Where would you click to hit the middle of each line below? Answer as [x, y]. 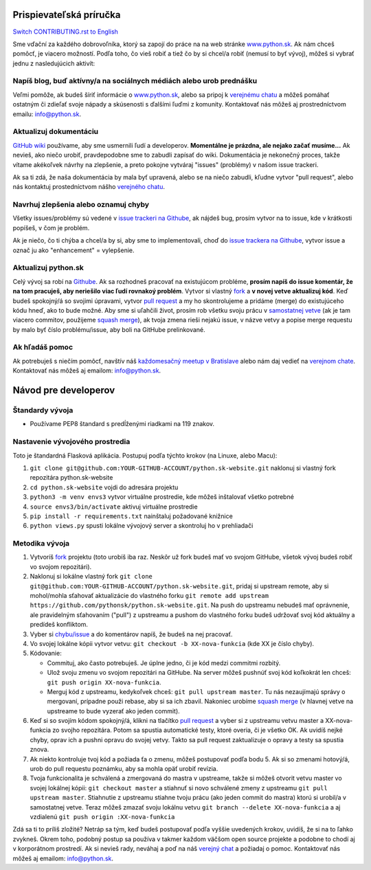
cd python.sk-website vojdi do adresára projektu [104, 487]
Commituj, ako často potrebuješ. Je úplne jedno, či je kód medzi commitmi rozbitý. [164, 662]
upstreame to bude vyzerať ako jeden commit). [113, 711]
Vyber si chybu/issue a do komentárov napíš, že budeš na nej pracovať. [131, 634]
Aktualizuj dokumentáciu [56, 132]
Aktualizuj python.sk [48, 268]
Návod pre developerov [64, 391]
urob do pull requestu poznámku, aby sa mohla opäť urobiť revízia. [124, 769]
